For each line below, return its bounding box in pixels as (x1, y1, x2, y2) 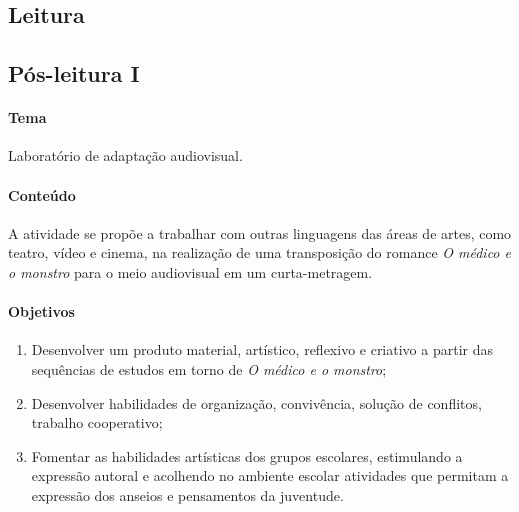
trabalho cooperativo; (31, 412, 163, 433)
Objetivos (8, 301, 75, 322)
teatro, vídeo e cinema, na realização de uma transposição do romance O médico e (8, 242, 511, 263)
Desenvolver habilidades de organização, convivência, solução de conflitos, (31, 392, 482, 413)
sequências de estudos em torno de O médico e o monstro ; (31, 358, 387, 379)
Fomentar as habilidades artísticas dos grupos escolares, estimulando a (31, 445, 463, 466)
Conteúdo (8, 184, 76, 205)
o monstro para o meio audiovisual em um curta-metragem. (8, 261, 373, 282)
